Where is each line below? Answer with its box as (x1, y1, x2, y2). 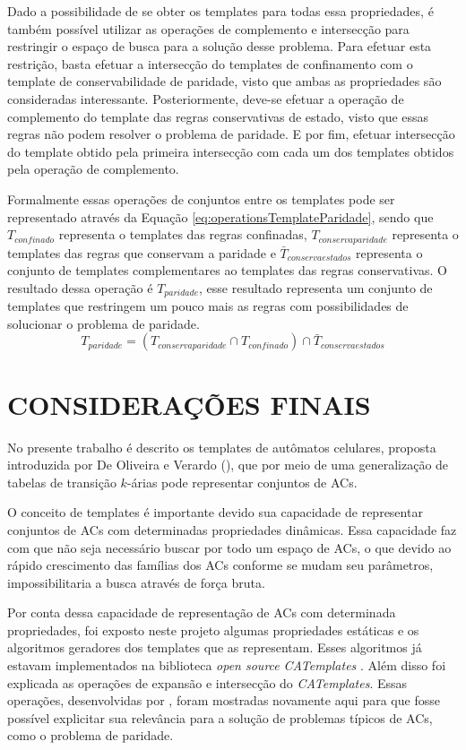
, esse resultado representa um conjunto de (199, 278, 433, 297)
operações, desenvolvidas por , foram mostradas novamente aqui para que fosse (7, 691, 440, 710)
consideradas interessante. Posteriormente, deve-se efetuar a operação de (7, 89, 404, 108)
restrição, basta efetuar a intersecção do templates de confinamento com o (7, 54, 413, 73)
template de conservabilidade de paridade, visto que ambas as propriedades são (7, 72, 442, 91)
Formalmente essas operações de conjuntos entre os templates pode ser (7, 189, 395, 208)
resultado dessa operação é (7, 278, 153, 297)
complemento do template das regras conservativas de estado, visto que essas (7, 107, 429, 125)
